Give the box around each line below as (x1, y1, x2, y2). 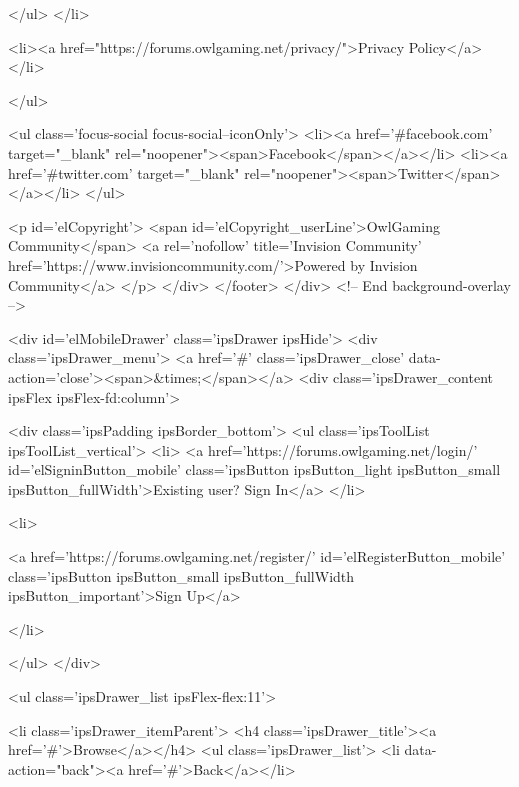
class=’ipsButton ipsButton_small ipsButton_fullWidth (8, 565, 355, 586)
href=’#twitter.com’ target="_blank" (8, 162, 240, 183)
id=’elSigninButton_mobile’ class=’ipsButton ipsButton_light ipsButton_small (8, 459, 501, 480)
